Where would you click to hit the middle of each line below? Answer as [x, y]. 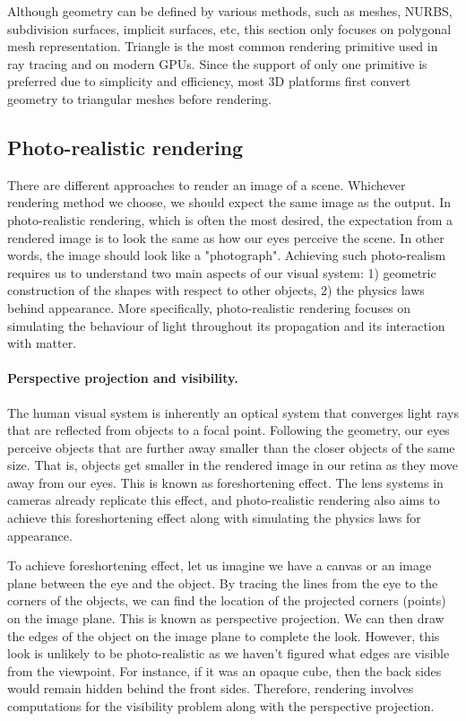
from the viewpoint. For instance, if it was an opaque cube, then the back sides [224, 670]
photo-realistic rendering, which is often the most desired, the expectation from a [230, 219]
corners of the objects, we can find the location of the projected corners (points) [227, 600]
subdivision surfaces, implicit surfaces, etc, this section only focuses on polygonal [229, 28]
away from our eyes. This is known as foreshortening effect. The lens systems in [225, 482]
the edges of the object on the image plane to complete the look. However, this [224, 635]
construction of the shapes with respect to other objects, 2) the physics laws [216, 290]
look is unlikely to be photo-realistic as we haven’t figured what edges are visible [229, 653]
